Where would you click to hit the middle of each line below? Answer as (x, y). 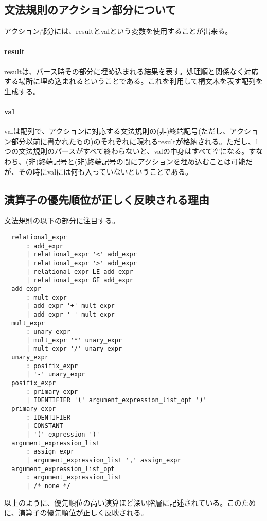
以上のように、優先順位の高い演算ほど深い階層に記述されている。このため (130, 502)
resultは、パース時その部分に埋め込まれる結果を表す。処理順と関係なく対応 (131, 71)
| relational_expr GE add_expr (79, 280)
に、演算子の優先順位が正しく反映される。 (76, 513)
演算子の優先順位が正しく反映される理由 (107, 199)
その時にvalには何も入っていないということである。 (105, 171)
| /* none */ (48, 486)
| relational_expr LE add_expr (79, 272)
